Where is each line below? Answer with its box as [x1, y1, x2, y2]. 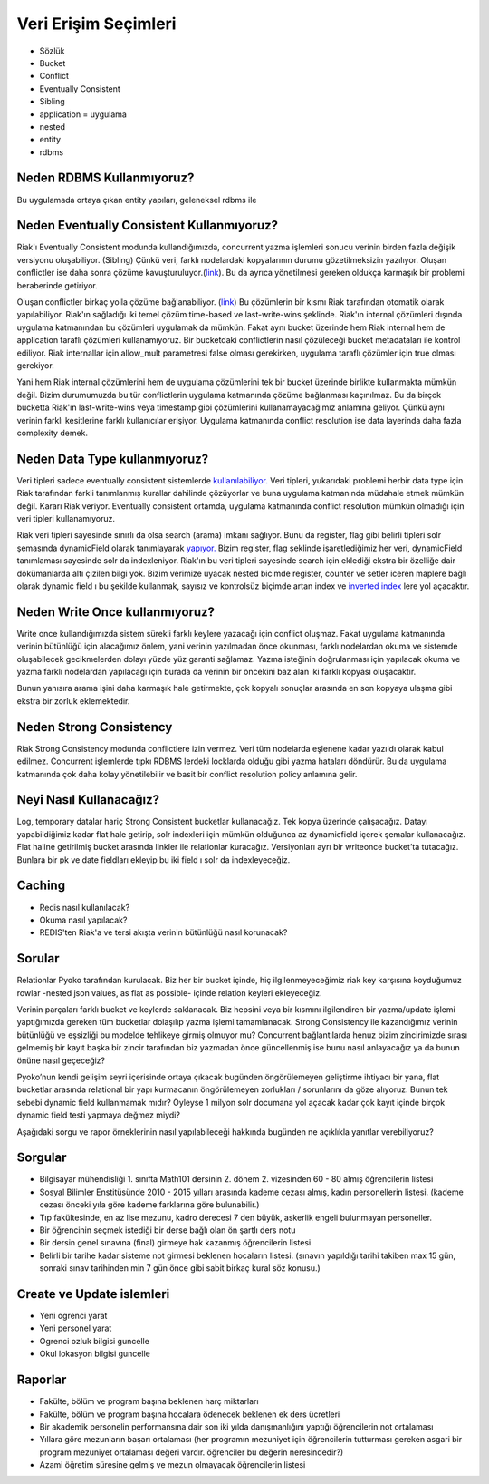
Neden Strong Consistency [16, 719, 173, 735]
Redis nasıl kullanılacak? [39, 902, 130, 913]
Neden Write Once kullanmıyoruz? [16, 604, 216, 620]
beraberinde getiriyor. [16, 279, 99, 290]
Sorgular [16, 1150, 67, 1166]
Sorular [16, 951, 60, 966]
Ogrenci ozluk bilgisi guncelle [39, 1335, 149, 1346]
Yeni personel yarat [39, 1323, 112, 1333]
